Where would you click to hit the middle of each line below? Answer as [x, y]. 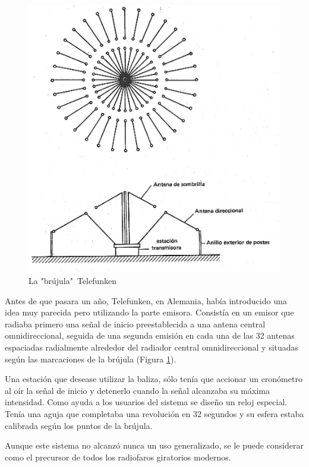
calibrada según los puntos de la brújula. [79, 425]
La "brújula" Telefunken [73, 280]
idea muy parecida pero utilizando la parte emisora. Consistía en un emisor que [149, 312]
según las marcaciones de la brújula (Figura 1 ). [91, 359]
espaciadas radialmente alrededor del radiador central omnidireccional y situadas [152, 347]
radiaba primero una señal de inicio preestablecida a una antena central [135, 324]
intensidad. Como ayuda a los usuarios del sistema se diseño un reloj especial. [146, 402]
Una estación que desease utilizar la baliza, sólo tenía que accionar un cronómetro [154, 379]
